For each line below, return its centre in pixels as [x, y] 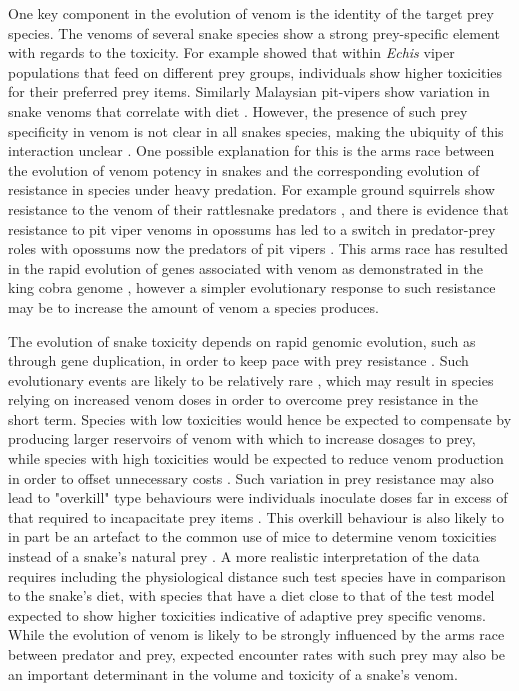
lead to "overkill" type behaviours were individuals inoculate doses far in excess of [258, 497]
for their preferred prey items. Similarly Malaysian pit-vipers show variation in [249, 91]
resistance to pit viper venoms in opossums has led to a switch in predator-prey [252, 228]
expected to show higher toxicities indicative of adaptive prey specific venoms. [247, 614]
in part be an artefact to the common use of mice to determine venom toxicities [252, 536]
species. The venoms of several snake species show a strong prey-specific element [254, 32]
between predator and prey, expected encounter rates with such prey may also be [257, 654]
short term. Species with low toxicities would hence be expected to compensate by [260, 418]
